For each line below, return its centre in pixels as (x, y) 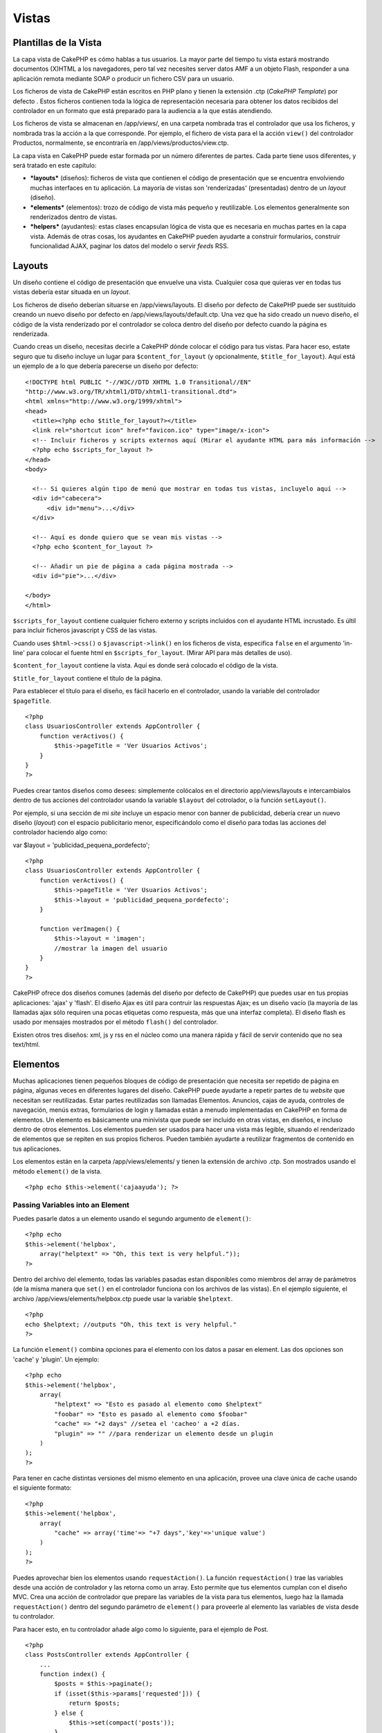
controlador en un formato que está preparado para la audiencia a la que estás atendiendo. (143, 111)
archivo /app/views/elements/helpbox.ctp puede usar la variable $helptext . (123, 1298)
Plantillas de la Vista (57, 43)
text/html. (27, 1045)
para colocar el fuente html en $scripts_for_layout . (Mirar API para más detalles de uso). (160, 653)
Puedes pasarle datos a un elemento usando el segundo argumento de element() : (132, 1219)
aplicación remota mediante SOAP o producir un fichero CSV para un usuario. (124, 78)
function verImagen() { (80, 929)
